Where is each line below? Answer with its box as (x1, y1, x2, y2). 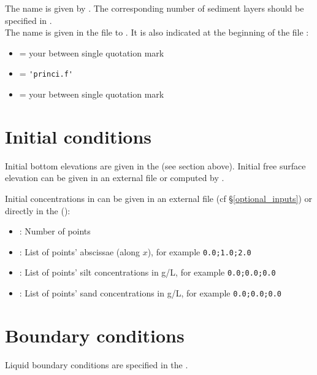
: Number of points (19, 225, 91, 238)
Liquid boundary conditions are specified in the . (5, 358, 188, 371)
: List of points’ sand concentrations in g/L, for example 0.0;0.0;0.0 (19, 287, 281, 300)
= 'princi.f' (19, 67, 73, 80)
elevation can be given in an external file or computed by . (5, 171, 224, 184)
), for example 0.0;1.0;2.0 (147, 245, 251, 258)
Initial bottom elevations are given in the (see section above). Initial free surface (5, 159, 306, 172)
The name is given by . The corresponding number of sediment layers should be (5, 2, 304, 14)
